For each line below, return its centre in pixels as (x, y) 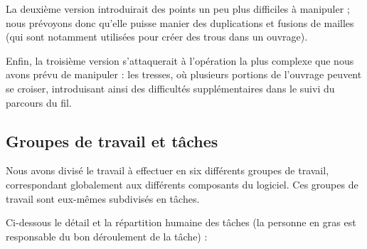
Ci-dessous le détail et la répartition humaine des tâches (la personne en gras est (181, 222)
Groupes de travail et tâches (112, 141)
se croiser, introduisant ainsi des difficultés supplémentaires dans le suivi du (170, 88)
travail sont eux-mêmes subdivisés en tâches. (103, 198)
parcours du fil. (39, 102)
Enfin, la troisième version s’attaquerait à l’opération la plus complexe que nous (180, 60)
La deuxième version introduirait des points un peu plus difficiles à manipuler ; (178, 9)
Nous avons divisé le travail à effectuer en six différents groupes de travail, (167, 170)
